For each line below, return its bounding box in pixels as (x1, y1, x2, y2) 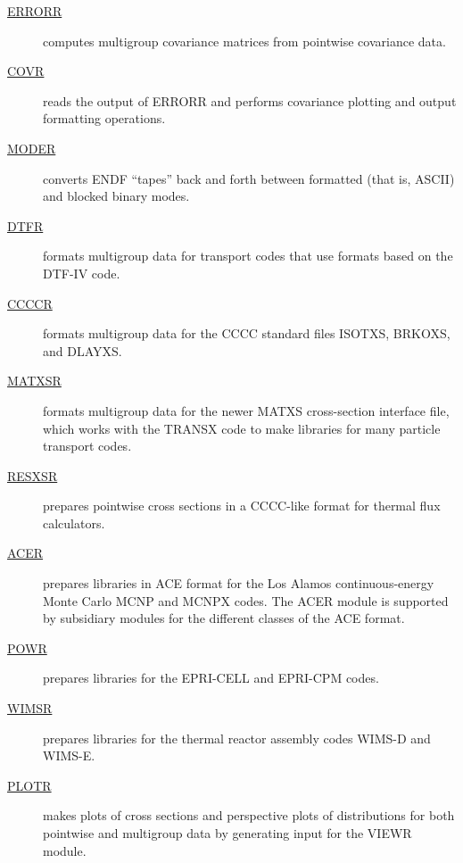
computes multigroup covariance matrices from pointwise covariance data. (43, 31, 446, 50)
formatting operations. (43, 109, 166, 128)
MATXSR (7, 371, 62, 390)
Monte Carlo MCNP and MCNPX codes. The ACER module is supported (43, 591, 449, 610)
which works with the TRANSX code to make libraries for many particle (43, 419, 441, 437)
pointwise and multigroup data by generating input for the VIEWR (43, 824, 412, 842)
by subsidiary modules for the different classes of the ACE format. (43, 609, 405, 627)
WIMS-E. (43, 746, 95, 765)
